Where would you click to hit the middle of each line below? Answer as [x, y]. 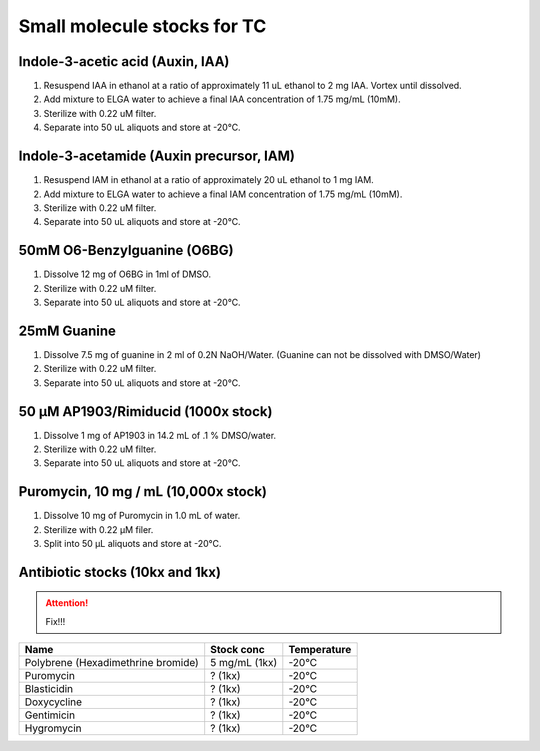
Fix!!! [55, 621]
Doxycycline [53, 702]
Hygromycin [53, 728]
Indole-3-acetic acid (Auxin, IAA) [124, 61]
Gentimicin [49, 715]
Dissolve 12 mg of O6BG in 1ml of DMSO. [127, 274]
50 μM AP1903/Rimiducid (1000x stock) [145, 411]
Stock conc [237, 650]
